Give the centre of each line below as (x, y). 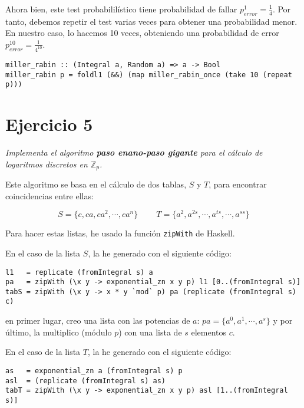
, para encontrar (238, 184)
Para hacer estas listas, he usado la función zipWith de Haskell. (120, 233)
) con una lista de (150, 332)
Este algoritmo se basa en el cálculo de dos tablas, (96, 184)
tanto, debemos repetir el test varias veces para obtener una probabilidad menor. (151, 21)
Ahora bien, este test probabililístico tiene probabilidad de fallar (121, 9)
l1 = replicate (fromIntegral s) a (79, 272)
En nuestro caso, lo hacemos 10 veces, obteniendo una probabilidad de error (142, 33)
